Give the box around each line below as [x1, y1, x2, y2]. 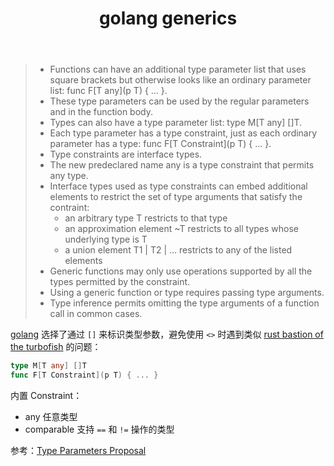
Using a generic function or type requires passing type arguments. [49, 287, 325, 299]
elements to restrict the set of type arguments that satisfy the [49, 191, 303, 203]
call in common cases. [49, 308, 143, 320]
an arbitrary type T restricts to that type [64, 212, 228, 224]
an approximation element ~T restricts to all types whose [64, 223, 300, 235]
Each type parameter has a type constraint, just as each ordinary [49, 127, 318, 139]
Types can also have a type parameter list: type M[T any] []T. [49, 117, 303, 129]
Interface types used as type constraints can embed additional [49, 180, 308, 192]
